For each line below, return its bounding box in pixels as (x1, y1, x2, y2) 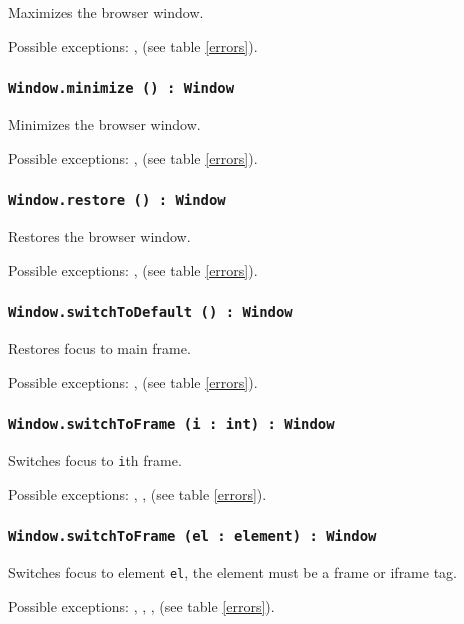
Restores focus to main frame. (8, 337, 191, 358)
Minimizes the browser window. (8, 113, 201, 134)
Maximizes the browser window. (8, 2, 204, 22)
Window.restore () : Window (8, 192, 226, 209)
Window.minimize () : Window (8, 80, 235, 97)
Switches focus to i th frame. (8, 449, 182, 470)
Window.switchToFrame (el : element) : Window (8, 528, 377, 545)
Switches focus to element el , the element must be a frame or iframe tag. (8, 561, 457, 582)
